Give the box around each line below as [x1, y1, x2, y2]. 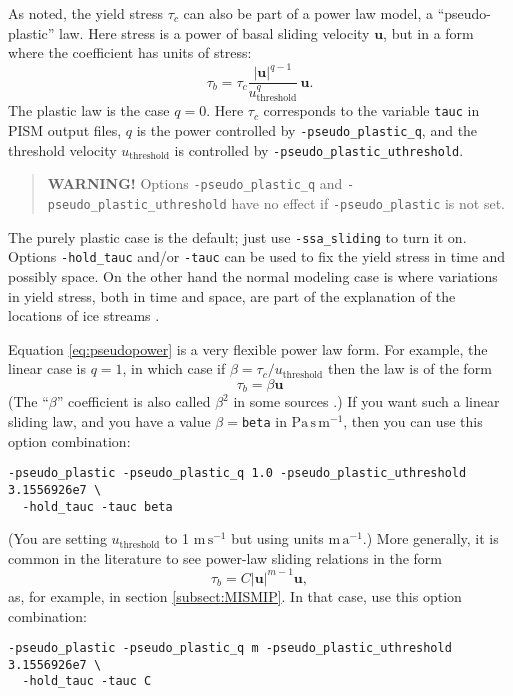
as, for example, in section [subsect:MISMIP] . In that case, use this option [8, 585, 462, 606]
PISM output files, [8, 120, 122, 141]
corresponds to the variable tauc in [263, 100, 480, 121]
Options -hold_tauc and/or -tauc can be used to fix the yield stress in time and [8, 246, 506, 267]
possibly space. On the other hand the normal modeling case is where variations [8, 266, 498, 287]
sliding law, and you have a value [8, 411, 211, 432]
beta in [241, 411, 287, 432]
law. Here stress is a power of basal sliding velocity [59, 22, 370, 43]
